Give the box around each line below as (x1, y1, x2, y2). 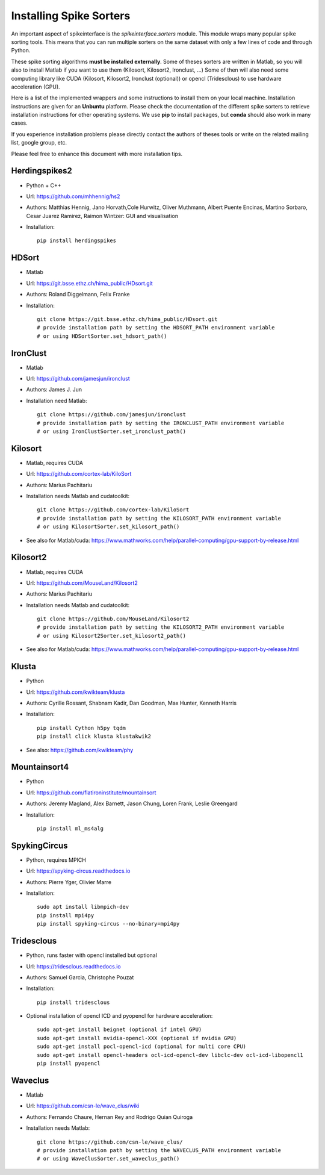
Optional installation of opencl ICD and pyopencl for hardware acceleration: (26, 1012, 213, 1020)
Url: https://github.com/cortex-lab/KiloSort (26, 470, 132, 478)
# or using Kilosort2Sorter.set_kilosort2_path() (37, 632, 187, 639)
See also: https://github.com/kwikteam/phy (26, 746, 134, 753)
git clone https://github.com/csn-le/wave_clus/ (37, 1138, 183, 1145)
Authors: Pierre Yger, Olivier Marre (26, 878, 111, 885)
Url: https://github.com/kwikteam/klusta (26, 688, 125, 696)
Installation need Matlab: (26, 397, 87, 404)
